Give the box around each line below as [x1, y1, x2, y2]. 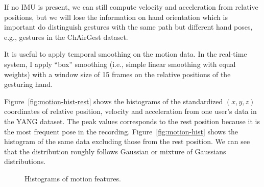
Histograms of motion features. [25, 173, 121, 183]
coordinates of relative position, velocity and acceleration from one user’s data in [4, 106, 257, 116]
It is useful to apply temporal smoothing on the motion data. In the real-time [4, 49, 247, 59]
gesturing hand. [4, 79, 53, 89]
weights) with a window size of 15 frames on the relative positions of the [4, 68, 231, 79]
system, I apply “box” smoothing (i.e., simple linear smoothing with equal [4, 58, 236, 69]
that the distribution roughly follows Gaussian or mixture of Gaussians [4, 146, 226, 156]
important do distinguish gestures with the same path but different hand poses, [4, 21, 253, 32]
